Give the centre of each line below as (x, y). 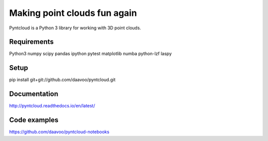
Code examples (34, 120)
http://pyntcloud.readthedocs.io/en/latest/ (52, 106)
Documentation (34, 94)
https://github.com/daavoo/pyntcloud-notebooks (59, 132)
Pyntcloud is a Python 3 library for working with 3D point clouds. (75, 28)
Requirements (32, 42)
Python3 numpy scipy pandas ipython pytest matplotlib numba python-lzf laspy (91, 54)
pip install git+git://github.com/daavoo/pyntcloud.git (63, 80)
